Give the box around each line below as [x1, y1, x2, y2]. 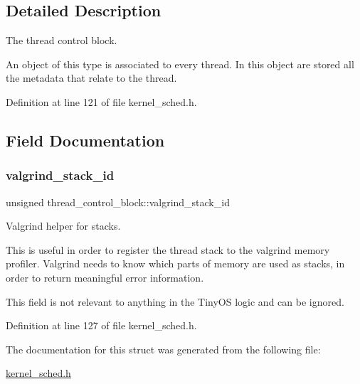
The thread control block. [6, 33, 117, 48]
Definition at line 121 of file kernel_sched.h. [6, 94, 197, 109]
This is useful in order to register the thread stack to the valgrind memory [6, 242, 330, 257]
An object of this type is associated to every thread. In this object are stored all [6, 56, 354, 71]
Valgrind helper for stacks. [6, 218, 121, 233]
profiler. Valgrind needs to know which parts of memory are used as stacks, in [6, 256, 345, 271]
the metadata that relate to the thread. [6, 70, 177, 85]
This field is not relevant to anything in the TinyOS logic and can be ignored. [6, 294, 344, 309]
